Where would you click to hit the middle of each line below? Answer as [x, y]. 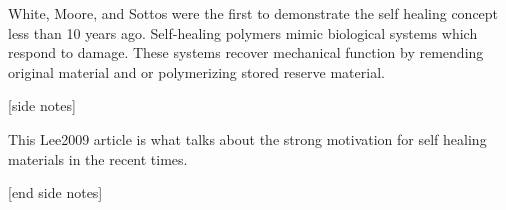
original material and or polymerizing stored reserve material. [196, 71]
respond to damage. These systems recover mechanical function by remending [246, 52]
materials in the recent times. [98, 158]
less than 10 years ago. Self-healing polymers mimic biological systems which [243, 32]
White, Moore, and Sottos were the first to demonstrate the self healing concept [253, 13]
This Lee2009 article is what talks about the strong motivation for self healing [247, 138]
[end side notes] [55, 192]
